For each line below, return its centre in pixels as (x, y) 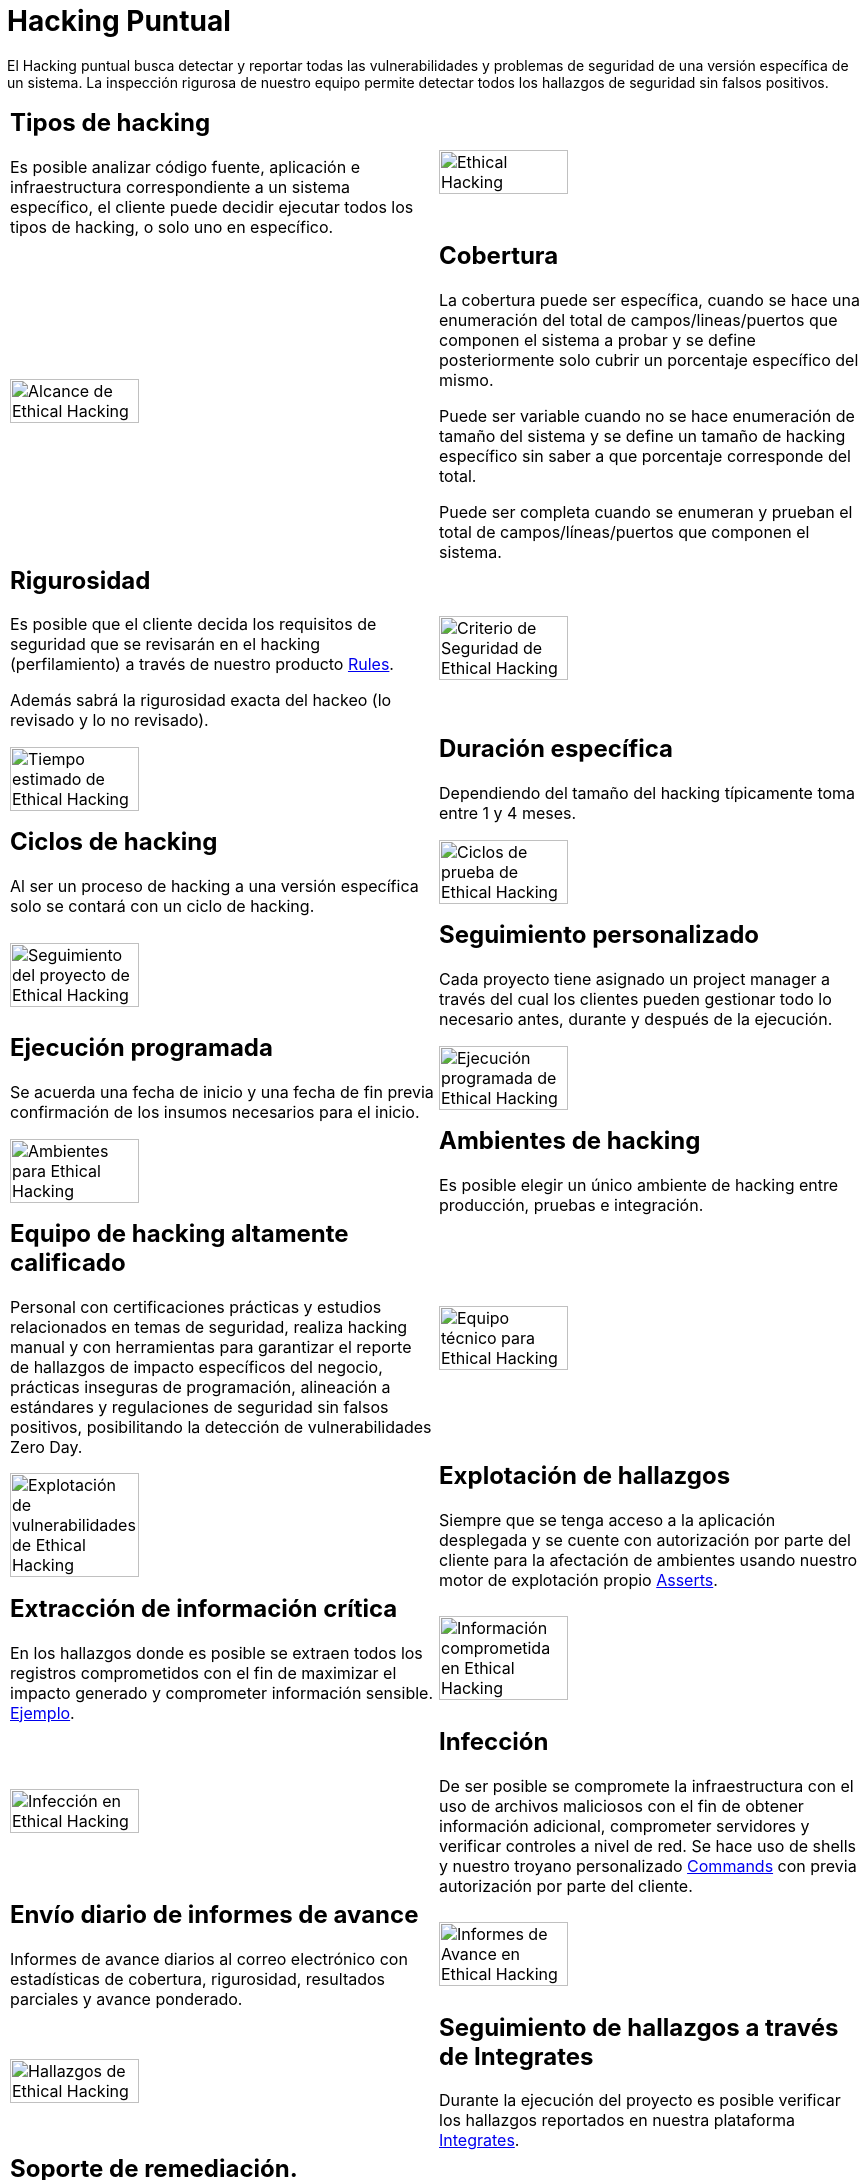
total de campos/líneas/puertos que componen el (624, 531)
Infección (494, 1741)
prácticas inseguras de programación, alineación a (200, 1386)
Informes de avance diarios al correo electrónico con (209, 1958)
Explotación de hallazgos (585, 1475)
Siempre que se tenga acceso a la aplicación (607, 1519)
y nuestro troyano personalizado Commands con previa (648, 1865)
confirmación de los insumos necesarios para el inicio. (215, 1112)
